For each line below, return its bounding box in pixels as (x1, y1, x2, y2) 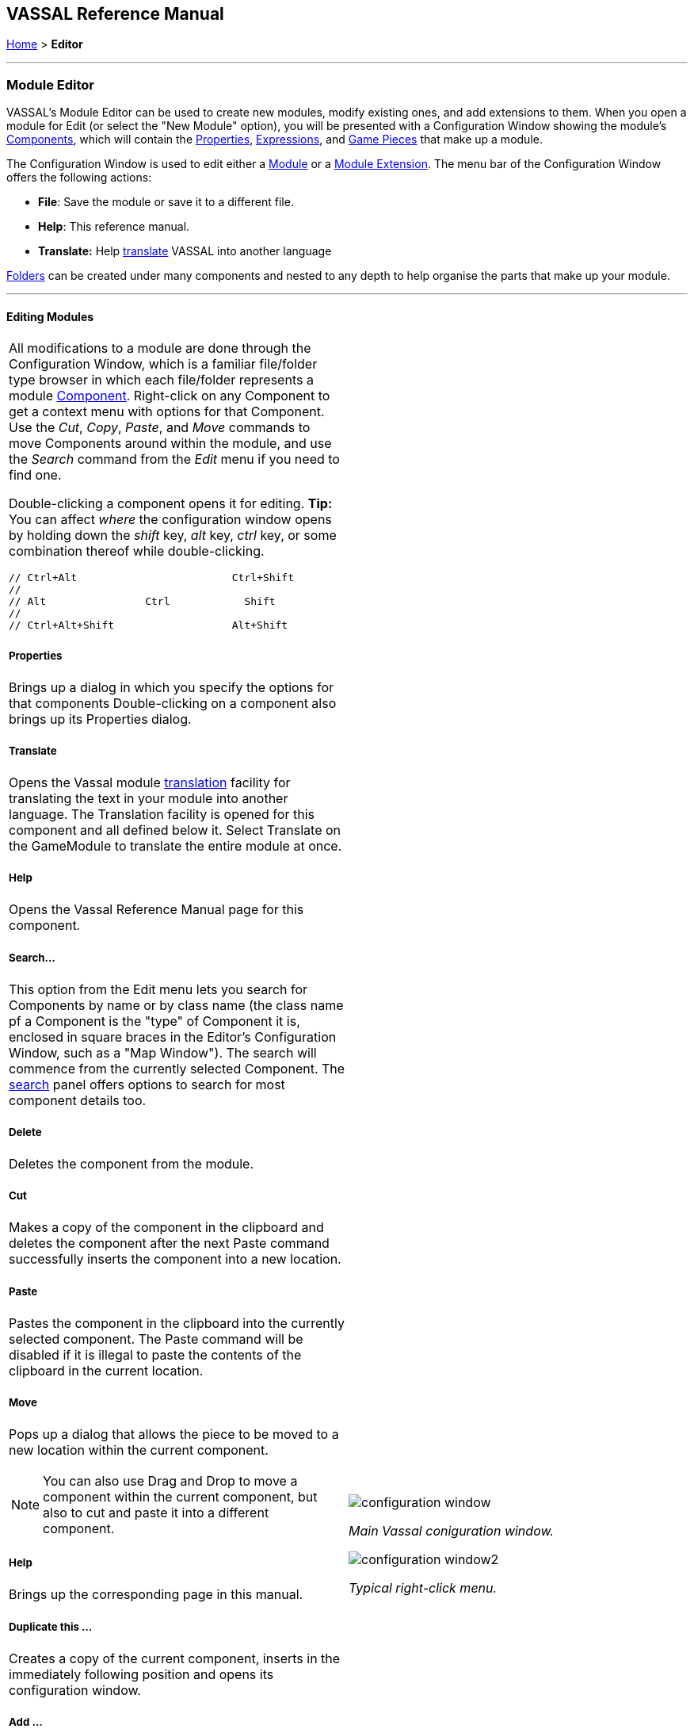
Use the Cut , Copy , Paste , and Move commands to (9, 419, 311, 436)
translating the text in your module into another (9, 790, 288, 807)
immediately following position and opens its (9, 1666, 274, 1682)
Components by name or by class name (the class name (9, 996, 344, 1013)
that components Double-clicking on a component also (9, 694, 337, 711)
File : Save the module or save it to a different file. (38, 195, 294, 209)
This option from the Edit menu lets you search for (9, 981, 308, 997)
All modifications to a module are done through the (9, 340, 311, 357)
